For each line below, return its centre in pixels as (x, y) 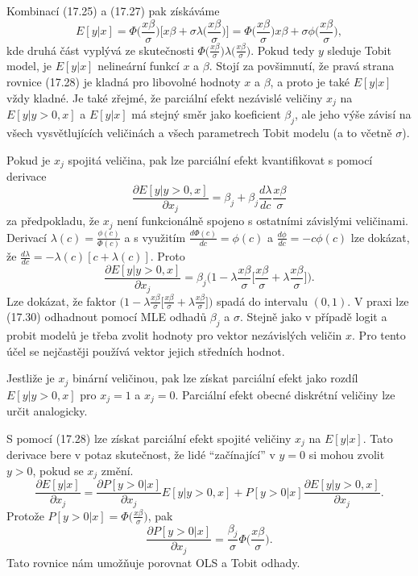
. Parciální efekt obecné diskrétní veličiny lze (285, 394)
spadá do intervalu (262, 301)
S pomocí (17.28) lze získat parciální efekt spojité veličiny (149, 438)
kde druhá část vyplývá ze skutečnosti (100, 50)
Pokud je (29, 159)
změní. (117, 470)
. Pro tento (379, 335)
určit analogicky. (47, 411)
